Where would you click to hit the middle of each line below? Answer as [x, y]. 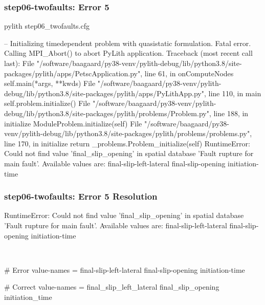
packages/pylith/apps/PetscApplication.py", [73, 73]
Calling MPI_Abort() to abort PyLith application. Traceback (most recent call [128, 53]
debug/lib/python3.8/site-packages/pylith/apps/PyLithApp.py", [105, 93]
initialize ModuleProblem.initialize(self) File [73, 123]
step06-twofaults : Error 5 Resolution [81, 196]
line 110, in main [235, 93]
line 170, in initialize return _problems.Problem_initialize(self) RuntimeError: [127, 143]
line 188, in [231, 113]
